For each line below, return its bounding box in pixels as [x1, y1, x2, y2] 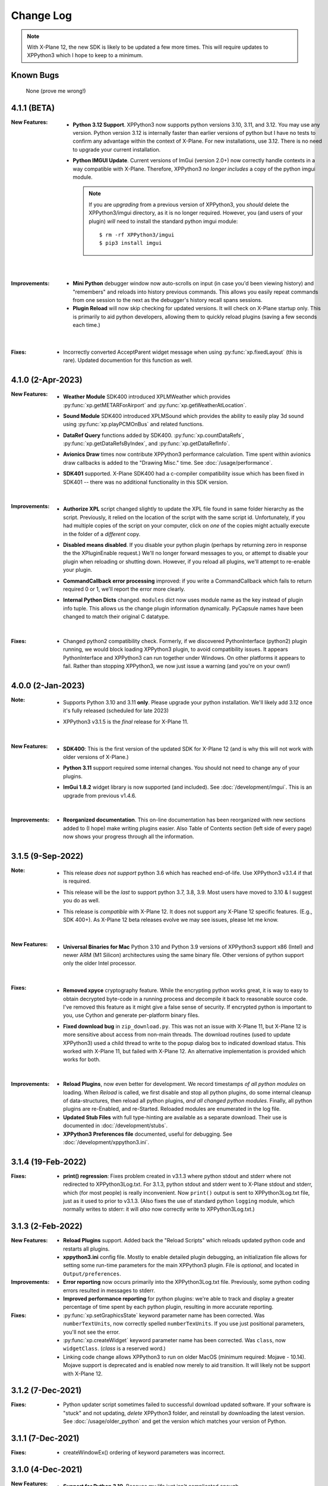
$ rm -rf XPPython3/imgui [99, 231, 175, 238]
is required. [63, 877, 91, 885]
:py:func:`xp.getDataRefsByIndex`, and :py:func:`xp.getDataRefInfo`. [63, 440, 230, 447]
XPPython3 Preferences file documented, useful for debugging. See [63, 1130, 233, 1138]
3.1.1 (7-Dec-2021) [11, 1433, 80, 1444]
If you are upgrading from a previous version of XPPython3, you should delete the [89, 201, 289, 208]
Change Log [11, 9, 72, 22]
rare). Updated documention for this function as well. [63, 357, 193, 364]
